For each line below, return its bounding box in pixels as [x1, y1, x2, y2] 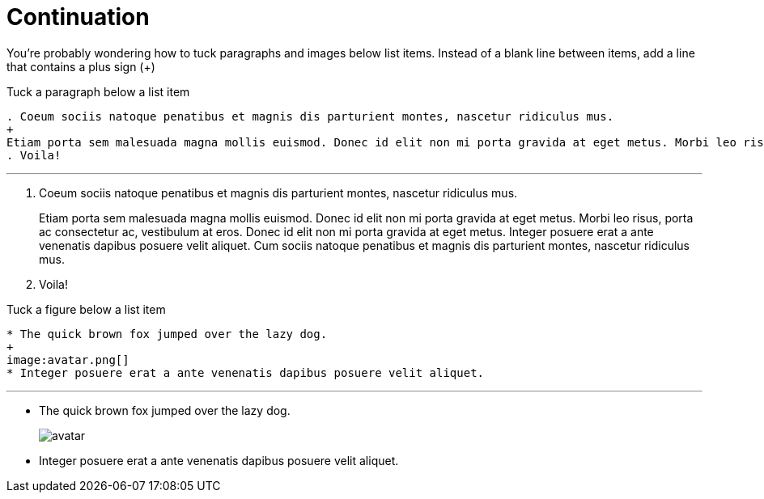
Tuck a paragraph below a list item [6, 84, 190, 99]
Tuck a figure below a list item [6, 302, 166, 316]
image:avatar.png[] [6, 353, 129, 366]
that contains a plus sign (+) [6, 59, 155, 74]
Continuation [6, 3, 150, 31]
